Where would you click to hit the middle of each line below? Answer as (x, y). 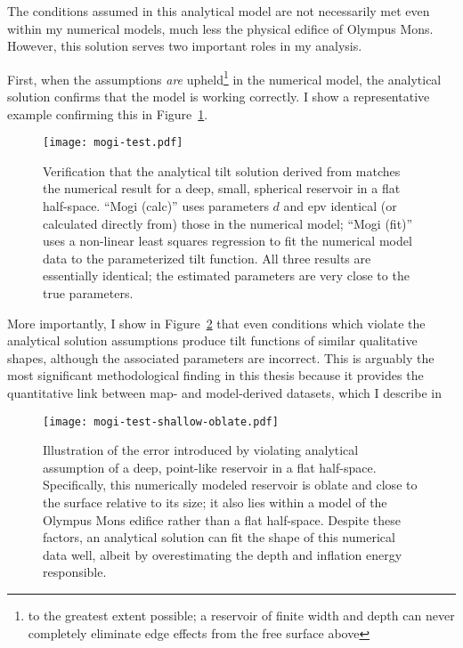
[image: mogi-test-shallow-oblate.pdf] (161, 421)
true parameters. (88, 293)
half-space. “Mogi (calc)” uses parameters (156, 206)
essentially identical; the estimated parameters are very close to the (226, 275)
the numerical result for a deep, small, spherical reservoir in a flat (222, 188)
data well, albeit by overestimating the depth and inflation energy (223, 554)
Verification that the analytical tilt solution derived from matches (222, 170)
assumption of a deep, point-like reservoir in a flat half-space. (210, 467)
